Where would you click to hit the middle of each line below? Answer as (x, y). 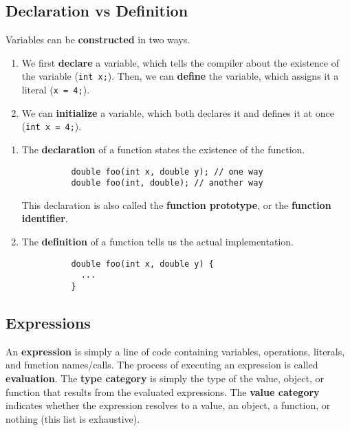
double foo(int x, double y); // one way (167, 172)
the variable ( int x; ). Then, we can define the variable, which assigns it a (180, 76)
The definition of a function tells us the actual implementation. (157, 242)
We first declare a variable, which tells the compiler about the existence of (180, 62)
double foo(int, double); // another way (167, 183)
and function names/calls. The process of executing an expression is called (162, 365)
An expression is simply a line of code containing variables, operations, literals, (175, 351)
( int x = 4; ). (52, 126)
